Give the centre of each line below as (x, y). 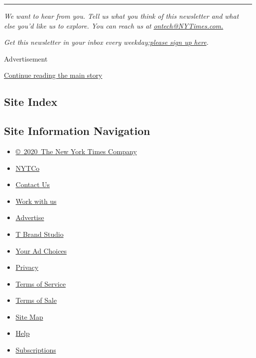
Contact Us (33, 184)
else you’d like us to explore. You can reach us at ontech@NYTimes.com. (114, 25)
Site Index (31, 102)
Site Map (29, 316)
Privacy (27, 267)
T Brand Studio (39, 234)
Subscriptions (36, 350)
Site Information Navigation (77, 131)
